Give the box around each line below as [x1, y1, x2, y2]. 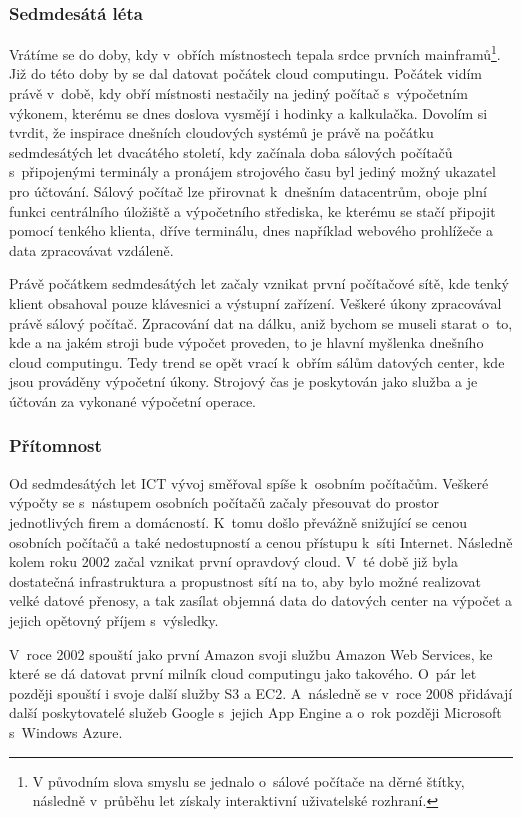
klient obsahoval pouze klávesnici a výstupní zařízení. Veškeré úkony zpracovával [9, 293, 502, 313]
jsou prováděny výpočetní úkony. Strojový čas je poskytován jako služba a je [9, 371, 478, 392]
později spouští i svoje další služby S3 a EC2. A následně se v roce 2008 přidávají [9, 682, 513, 703]
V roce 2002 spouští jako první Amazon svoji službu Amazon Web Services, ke [9, 643, 493, 664]
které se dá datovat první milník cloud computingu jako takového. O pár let [9, 663, 477, 684]
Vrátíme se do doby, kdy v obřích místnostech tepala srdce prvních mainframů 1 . [9, 41, 501, 64]
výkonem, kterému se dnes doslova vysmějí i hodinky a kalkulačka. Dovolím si [9, 102, 488, 123]
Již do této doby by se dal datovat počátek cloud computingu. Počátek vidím [9, 63, 482, 84]
